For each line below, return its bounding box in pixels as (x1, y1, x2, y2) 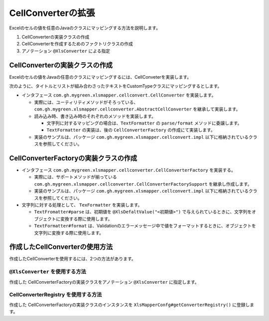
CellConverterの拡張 (9, 7, 95, 18)
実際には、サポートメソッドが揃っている (34, 174, 117, 180)
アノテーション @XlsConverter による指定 (21, 48, 111, 54)
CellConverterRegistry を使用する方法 (9, 291, 102, 298)
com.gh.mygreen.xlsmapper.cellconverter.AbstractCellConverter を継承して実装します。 (34, 106, 241, 112)
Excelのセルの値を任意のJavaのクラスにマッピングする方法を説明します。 (9, 25, 160, 31)
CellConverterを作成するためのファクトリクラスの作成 (21, 41, 133, 47)
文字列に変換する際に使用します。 (34, 229, 104, 236)
